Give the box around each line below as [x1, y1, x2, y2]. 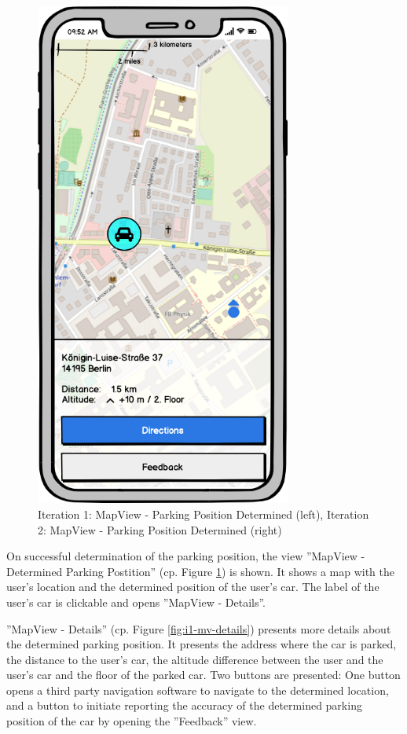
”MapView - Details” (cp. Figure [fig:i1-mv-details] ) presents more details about [6, 620, 391, 637]
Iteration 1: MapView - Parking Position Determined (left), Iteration [38, 505, 369, 522]
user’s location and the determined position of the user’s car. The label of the [6, 578, 379, 595]
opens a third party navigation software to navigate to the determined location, [6, 681, 389, 698]
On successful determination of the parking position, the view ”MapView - [6, 548, 365, 564]
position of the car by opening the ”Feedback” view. [6, 713, 257, 729]
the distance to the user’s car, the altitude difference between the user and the [6, 651, 383, 667]
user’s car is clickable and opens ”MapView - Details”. [6, 593, 266, 610]
